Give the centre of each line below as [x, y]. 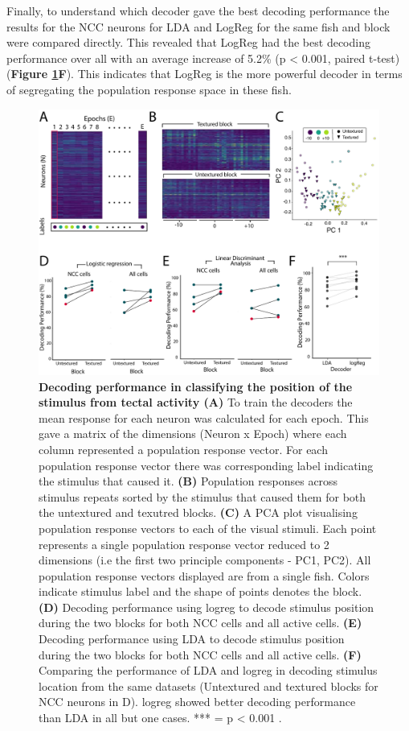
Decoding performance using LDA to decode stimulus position [192, 639]
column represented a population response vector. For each [183, 449]
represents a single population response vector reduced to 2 [184, 544]
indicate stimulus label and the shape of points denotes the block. [200, 591]
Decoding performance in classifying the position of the [196, 386]
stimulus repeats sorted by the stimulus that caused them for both [202, 496]
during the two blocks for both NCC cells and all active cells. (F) [200, 654]
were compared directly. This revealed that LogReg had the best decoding [188, 42]
